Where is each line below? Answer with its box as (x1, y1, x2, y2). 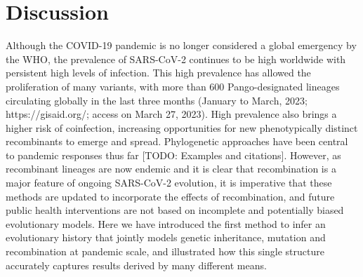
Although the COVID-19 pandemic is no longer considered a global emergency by (6, 38, 357, 53)
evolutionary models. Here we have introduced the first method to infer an (6, 216, 326, 231)
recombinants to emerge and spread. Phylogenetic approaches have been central (6, 134, 348, 149)
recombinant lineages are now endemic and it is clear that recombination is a (6, 161, 336, 176)
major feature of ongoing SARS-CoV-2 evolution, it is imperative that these (6, 175, 332, 190)
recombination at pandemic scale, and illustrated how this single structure (6, 244, 324, 259)
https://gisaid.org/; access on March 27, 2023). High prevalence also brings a (6, 107, 337, 121)
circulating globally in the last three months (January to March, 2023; (6, 93, 308, 107)
